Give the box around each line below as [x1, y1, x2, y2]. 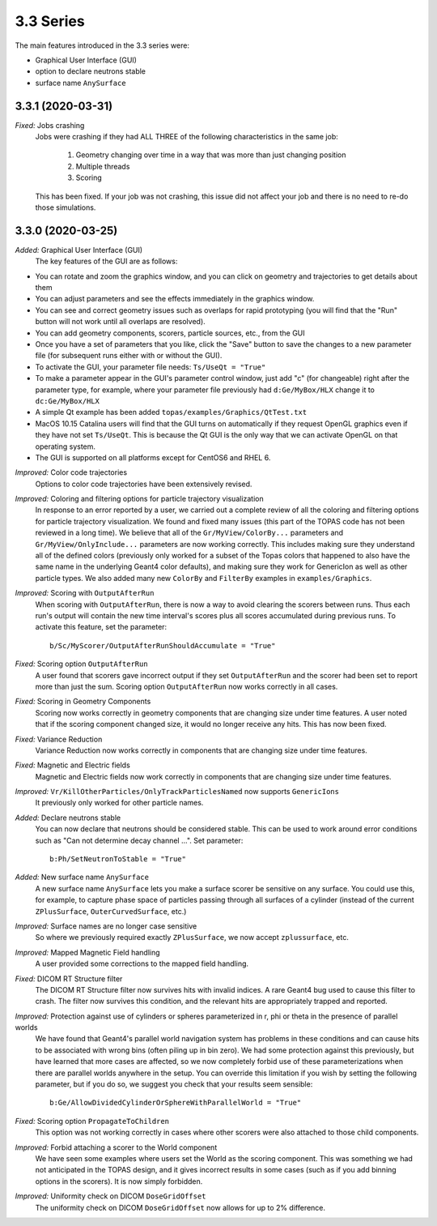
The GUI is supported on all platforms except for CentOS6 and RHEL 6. [35, 452, 271, 462]
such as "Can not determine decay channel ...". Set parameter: [35, 835, 244, 845]
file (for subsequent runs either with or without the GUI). [35, 351, 223, 361]
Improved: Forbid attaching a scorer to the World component [15, 1143, 218, 1152]
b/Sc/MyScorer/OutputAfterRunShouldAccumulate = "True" [49, 641, 276, 650]
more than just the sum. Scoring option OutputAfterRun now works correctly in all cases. [35, 681, 338, 691]
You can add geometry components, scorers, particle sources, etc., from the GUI [35, 328, 305, 338]
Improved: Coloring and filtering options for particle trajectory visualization [15, 494, 265, 504]
